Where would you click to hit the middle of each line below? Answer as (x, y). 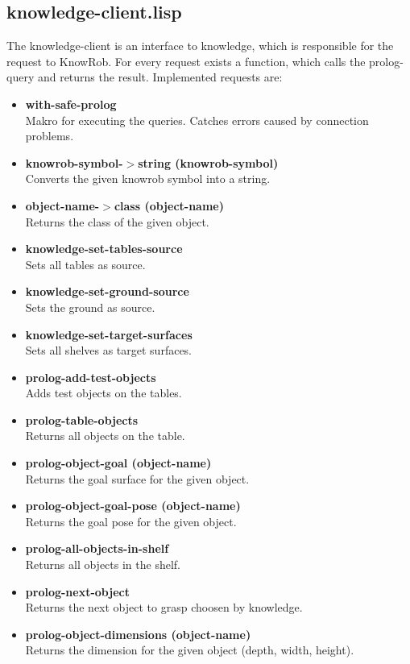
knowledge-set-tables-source (104, 249)
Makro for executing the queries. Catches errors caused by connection (197, 120)
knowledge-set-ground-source (107, 291)
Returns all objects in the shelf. (103, 564)
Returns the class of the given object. (117, 221)
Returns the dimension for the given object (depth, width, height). (190, 650)
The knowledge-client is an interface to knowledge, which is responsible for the (200, 46)
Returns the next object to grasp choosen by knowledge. (164, 607)
